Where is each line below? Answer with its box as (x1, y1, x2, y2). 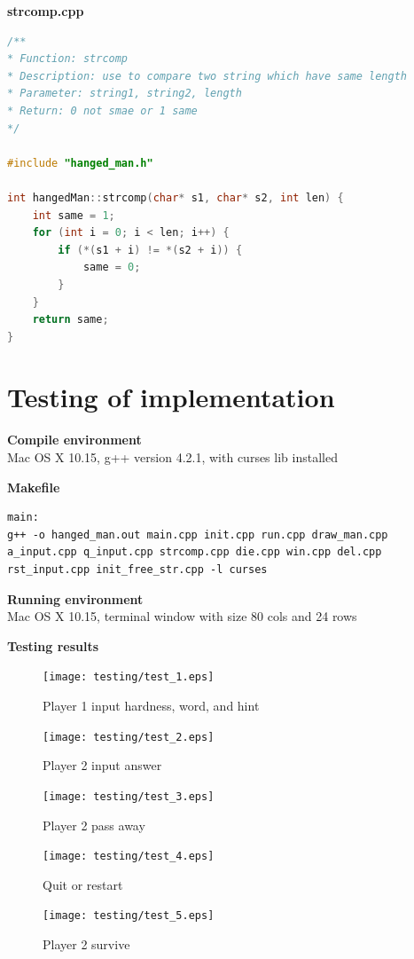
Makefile (7, 477, 60, 496)
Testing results (7, 636, 99, 655)
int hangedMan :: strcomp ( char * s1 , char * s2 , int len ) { (7, 191, 344, 204)
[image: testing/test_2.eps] (43, 730, 215, 743)
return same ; (32, 313, 109, 326)
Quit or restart (43, 875, 123, 893)
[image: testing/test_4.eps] (43, 850, 215, 863)
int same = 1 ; (32, 208, 115, 222)
